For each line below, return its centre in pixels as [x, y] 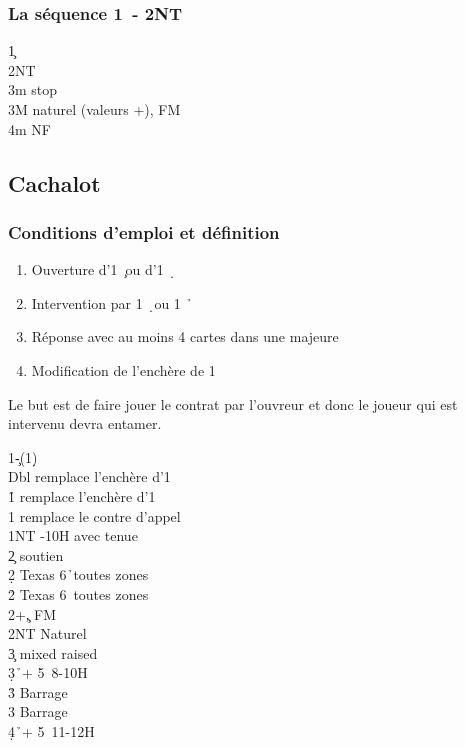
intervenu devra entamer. [85, 423]
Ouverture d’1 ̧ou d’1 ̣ [103, 269]
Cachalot [54, 182]
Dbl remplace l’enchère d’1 [89, 476]
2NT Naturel [47, 633]
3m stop [33, 89]
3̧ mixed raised [53, 652]
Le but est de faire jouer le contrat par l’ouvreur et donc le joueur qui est [233, 403]
